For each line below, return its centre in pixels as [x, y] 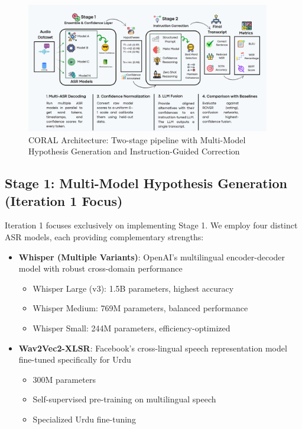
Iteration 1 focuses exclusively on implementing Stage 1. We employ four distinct [151, 225]
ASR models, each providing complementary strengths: [104, 236]
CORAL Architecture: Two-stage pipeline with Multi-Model [137, 139]
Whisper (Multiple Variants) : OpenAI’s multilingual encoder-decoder [152, 257]
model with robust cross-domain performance [100, 268]
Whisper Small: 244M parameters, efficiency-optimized [131, 328]
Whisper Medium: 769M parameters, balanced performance [140, 308]
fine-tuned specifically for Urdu [75, 359]
